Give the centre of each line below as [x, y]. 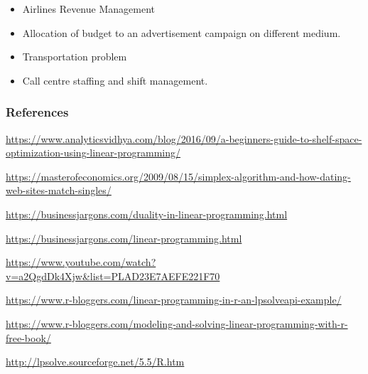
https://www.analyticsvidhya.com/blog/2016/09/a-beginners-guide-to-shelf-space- [184, 138]
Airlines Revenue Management [88, 9]
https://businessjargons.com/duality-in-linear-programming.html [147, 214]
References [37, 112]
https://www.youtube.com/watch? [81, 262]
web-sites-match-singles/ [59, 190]
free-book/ [28, 337]
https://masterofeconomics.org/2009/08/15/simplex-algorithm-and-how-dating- [178, 176]
